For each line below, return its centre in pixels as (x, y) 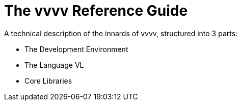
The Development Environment (76, 49)
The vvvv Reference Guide (96, 11)
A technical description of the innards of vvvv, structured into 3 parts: (121, 33)
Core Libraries (48, 81)
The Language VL (54, 65)
